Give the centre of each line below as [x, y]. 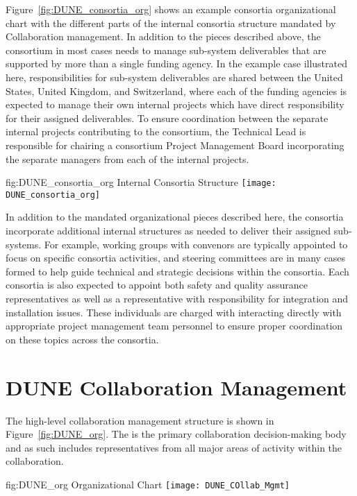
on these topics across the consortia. [82, 339]
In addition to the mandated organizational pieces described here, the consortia [175, 217]
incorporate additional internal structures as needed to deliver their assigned [168, 231]
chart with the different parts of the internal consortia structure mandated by [171, 23]
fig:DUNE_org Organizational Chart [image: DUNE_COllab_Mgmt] [148, 484]
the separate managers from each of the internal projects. [127, 159]
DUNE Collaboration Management [176, 387]
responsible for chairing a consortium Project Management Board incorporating [175, 145]
